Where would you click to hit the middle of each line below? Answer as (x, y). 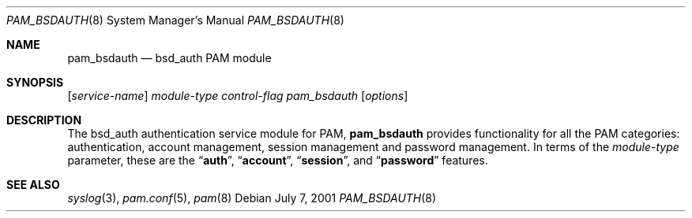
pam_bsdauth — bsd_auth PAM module (169, 58)
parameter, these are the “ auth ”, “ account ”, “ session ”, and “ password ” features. (278, 160)
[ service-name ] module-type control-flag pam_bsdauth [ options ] (238, 96)
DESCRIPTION (44, 120)
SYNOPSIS (35, 82)
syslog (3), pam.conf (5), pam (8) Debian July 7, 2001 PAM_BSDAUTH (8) (252, 198)
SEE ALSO (33, 185)
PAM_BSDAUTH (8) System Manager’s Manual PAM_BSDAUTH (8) (175, 20)
